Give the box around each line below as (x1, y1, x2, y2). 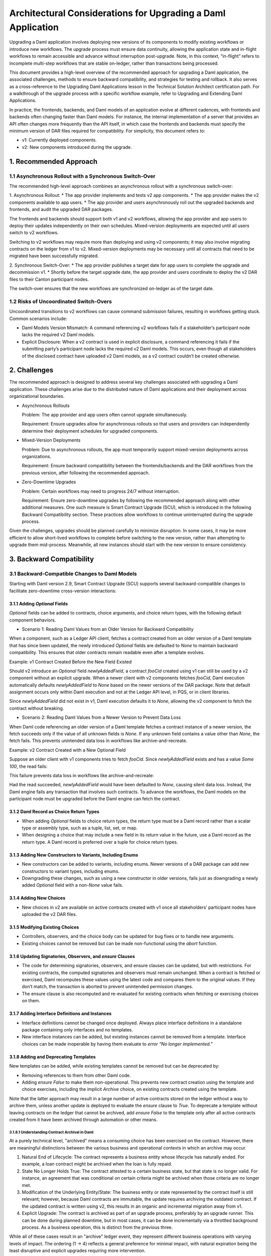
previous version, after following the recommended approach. (22, 470, 150, 476)
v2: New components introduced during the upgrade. (22, 144, 132, 150)
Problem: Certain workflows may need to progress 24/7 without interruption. (22, 488, 180, 494)
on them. (22, 998, 40, 1004)
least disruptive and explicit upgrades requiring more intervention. (9, 1247, 146, 1253)
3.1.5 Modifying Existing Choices (9, 924, 79, 930)
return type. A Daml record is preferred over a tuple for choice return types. (22, 839, 178, 845)
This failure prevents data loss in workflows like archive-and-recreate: (9, 773, 154, 778)
